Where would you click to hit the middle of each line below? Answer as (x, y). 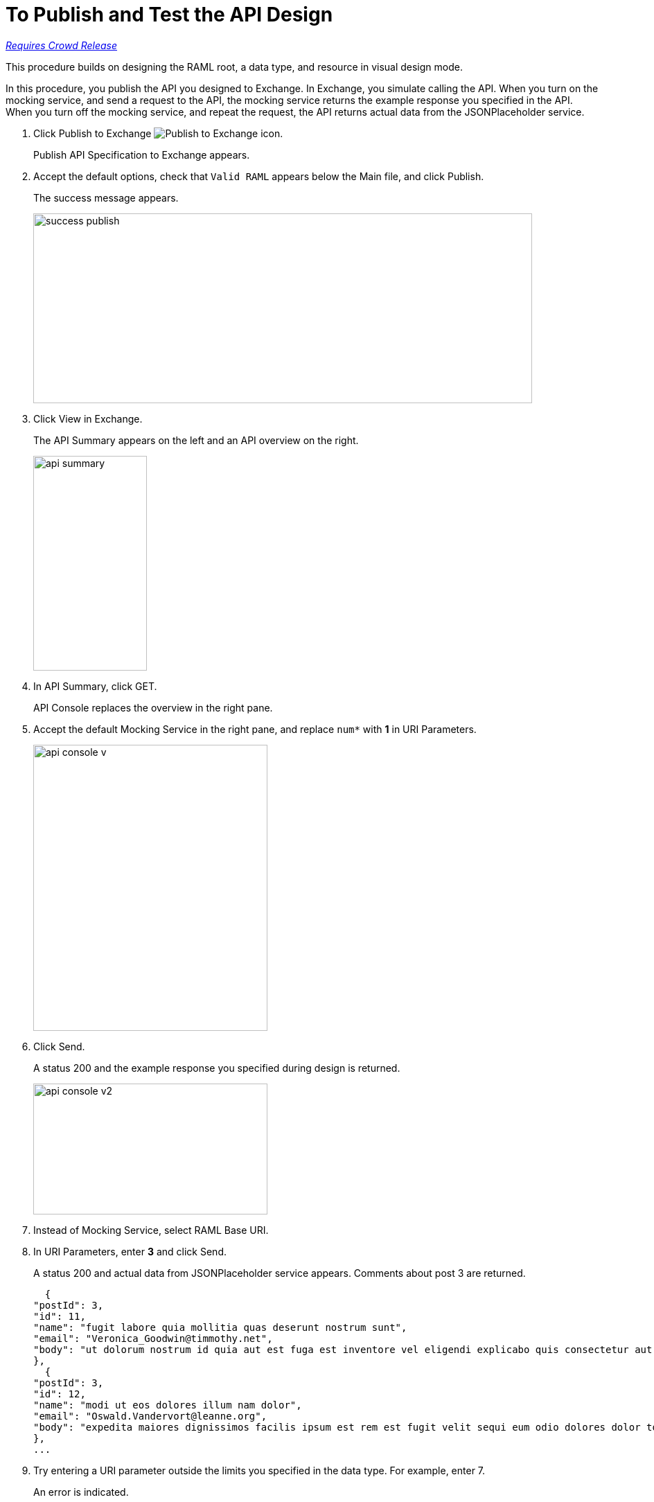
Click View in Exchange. (88, 418)
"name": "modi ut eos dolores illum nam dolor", (168, 1405)
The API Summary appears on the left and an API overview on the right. (196, 440)
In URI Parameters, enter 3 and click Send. (130, 1251)
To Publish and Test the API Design (169, 15)
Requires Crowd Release (62, 45)
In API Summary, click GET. (95, 686)
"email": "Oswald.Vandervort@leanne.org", (150, 1416)
